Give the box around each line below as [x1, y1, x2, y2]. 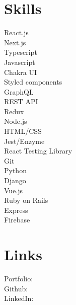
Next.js [4, 37, 26, 47]
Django [4, 175, 26, 186]
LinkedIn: [4, 293, 34, 303]
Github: [4, 283, 28, 293]
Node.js [4, 116, 27, 126]
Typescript [4, 47, 37, 57]
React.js [4, 27, 29, 38]
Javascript [4, 56, 35, 67]
